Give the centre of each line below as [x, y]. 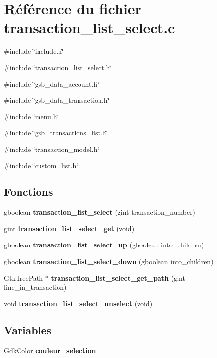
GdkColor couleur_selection [50, 350]
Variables [28, 330]
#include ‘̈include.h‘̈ [34, 51]
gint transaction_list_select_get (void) [69, 228]
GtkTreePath [24, 277]
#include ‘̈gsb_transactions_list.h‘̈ [56, 133]
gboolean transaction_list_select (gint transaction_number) [100, 212]
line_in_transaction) [35, 287]
